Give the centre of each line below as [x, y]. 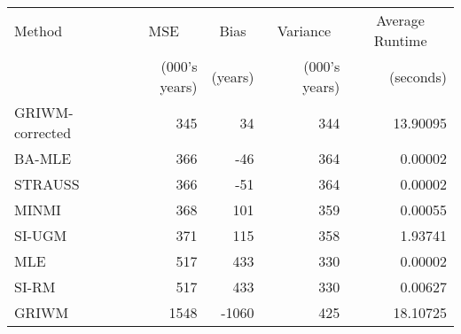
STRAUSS [47, 184]
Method [39, 30]
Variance [304, 30]
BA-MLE [43, 158]
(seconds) [418, 76]
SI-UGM [41, 235]
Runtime [400, 40]
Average [400, 20]
